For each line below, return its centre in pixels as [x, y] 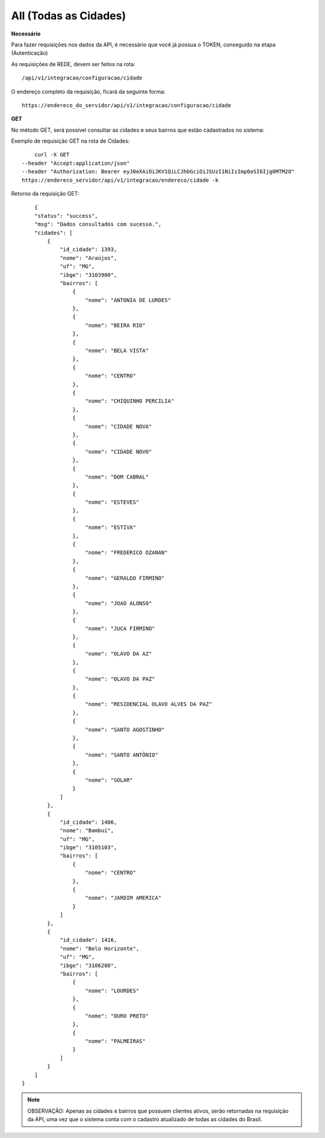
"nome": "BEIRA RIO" [115, 325]
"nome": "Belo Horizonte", [100, 948]
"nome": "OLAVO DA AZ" [119, 654]
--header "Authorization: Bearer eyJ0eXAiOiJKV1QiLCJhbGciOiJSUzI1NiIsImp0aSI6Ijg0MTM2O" [158, 172]
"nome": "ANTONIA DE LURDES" [128, 300]
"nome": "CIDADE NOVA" [119, 426]
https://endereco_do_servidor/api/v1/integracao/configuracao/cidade [127, 105]
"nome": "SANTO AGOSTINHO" [125, 729]
